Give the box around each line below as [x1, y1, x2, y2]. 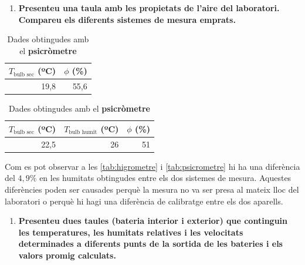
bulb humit [69, 129, 97, 136]
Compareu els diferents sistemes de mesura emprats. [18, 13, 236, 25]
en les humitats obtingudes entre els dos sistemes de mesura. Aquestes [39, 172, 292, 184]
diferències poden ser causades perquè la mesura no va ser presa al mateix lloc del [5, 183, 299, 196]
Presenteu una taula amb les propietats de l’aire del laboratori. [18, 2, 280, 14]
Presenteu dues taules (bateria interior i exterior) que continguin [18, 214, 287, 227]
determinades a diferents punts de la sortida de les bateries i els [18, 237, 283, 250]
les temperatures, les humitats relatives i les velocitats [18, 226, 243, 238]
